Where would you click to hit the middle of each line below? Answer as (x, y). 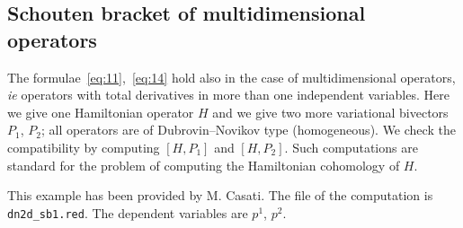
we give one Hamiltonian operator (101, 112)
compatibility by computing (84, 147)
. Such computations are (351, 147)
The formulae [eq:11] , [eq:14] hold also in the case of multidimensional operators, (231, 77)
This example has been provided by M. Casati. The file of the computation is (220, 195)
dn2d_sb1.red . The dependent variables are (128, 212)
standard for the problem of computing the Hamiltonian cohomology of (204, 165)
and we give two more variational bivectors (330, 112)
